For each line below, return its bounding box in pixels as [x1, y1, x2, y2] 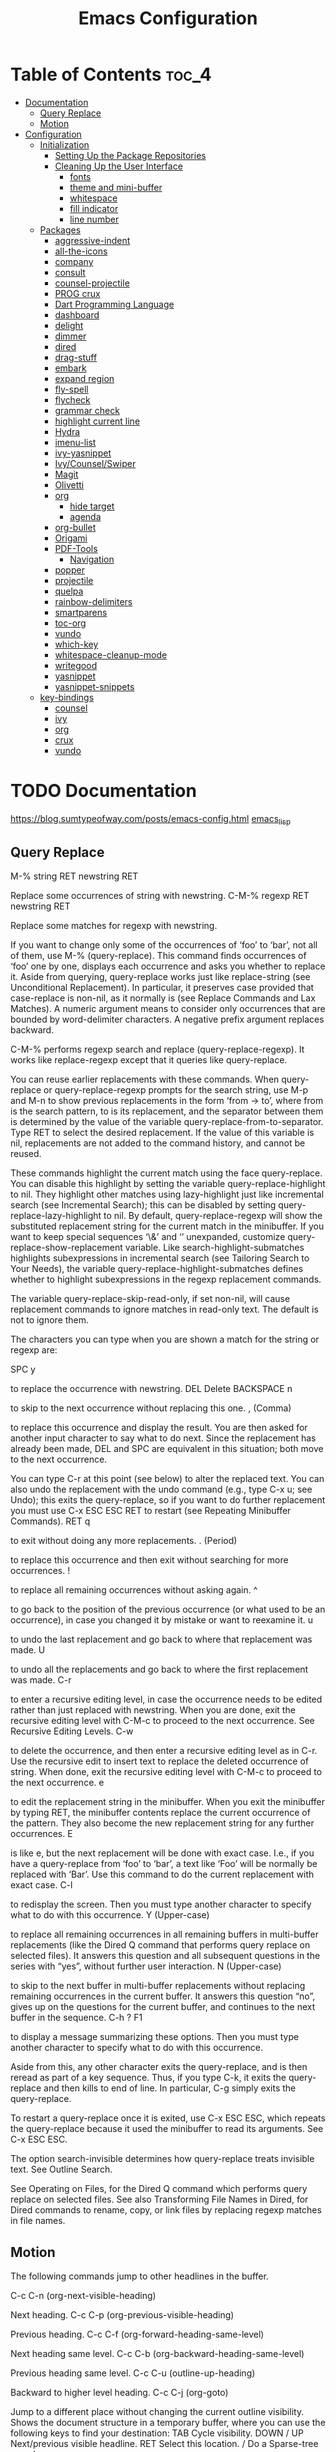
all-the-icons [54, 245, 108, 257]
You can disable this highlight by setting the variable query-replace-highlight [10, 1178, 326, 1190]
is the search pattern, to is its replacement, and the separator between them [10, 1105, 324, 1117]
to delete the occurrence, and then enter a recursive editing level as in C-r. [10, 1745, 318, 1757]
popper [54, 563, 85, 576]
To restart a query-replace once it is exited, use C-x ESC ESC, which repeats [10, 2112, 326, 2124]
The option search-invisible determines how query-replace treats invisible [10, 2153, 315, 2165]
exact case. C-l [10, 1879, 73, 1891]
